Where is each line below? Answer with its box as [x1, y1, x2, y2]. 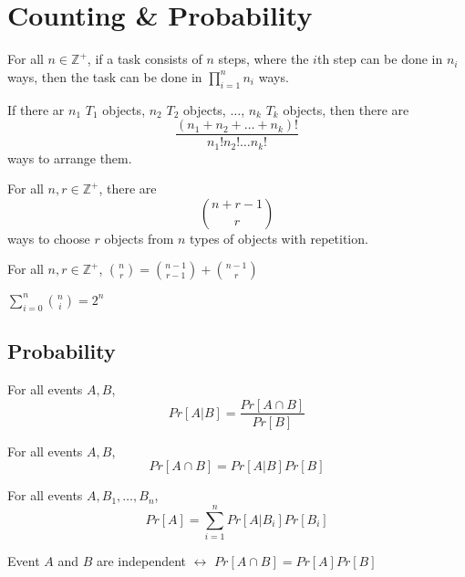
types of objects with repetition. [190, 228, 368, 247]
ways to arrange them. [7, 148, 132, 167]
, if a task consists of [87, 49, 202, 68]
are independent [96, 551, 187, 570]
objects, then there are [283, 100, 409, 119]
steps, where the [218, 49, 309, 68]
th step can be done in [316, 49, 443, 68]
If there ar [7, 100, 65, 119]
